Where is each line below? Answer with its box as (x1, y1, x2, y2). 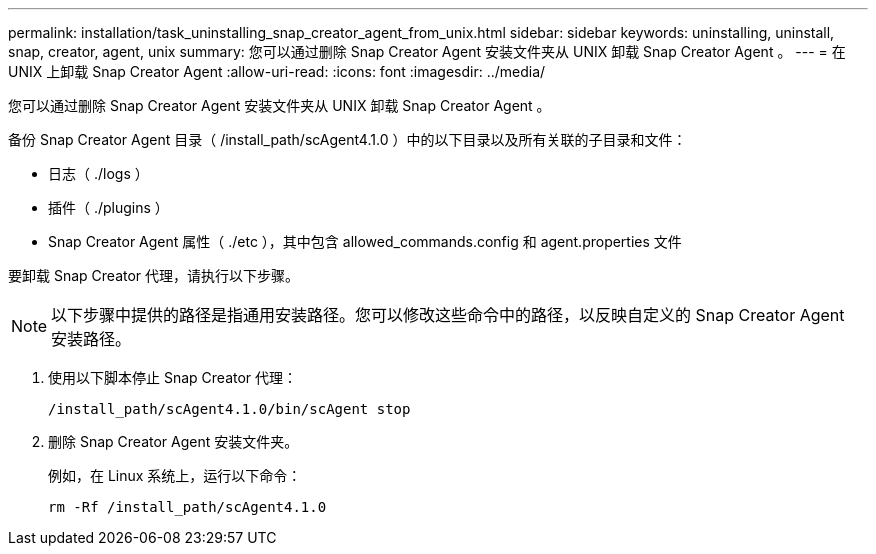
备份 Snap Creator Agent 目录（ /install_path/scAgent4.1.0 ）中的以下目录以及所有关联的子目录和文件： (8, 131, 687, 148)
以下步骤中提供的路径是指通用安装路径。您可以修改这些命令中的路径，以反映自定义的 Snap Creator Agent (51, 305, 845, 325)
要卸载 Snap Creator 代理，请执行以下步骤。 (8, 267, 300, 284)
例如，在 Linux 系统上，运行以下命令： (48, 467, 302, 484)
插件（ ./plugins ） (48, 199, 169, 216)
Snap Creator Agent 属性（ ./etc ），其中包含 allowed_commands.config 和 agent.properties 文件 (48, 233, 682, 250)
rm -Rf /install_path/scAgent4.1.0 (48, 499, 327, 515)
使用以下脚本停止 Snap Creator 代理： (48, 369, 298, 386)
